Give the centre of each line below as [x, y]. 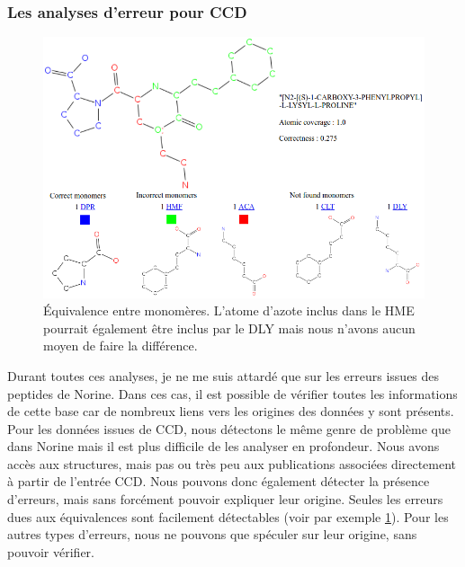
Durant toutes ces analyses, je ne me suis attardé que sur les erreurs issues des [224, 375]
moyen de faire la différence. [121, 346]
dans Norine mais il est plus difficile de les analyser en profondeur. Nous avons [224, 446]
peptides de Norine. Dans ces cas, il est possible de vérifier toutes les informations [232, 393]
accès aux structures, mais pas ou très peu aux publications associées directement [232, 463]
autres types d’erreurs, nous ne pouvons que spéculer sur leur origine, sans [212, 534]
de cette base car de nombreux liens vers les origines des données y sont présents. [231, 411]
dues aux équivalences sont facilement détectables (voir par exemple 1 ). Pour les [228, 516]
